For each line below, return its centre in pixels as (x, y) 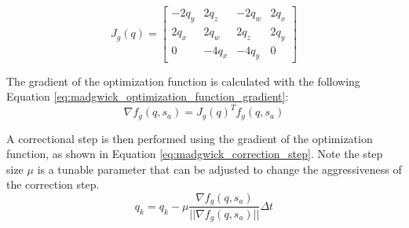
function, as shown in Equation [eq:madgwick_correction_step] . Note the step (195, 154)
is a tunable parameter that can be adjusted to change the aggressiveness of (219, 169)
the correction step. (53, 184)
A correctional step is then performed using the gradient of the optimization (190, 138)
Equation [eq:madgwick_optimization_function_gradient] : (148, 96)
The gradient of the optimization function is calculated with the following (183, 81)
